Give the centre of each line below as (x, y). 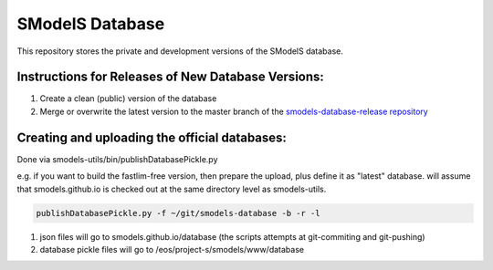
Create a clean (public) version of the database (128, 99)
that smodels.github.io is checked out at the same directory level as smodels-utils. (172, 189)
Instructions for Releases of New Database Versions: (170, 77)
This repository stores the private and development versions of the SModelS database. (180, 51)
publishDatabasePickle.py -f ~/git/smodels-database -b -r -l (178, 213)
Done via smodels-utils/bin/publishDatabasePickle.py (117, 159)
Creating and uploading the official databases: (152, 137)
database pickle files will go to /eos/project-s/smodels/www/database (172, 249)
